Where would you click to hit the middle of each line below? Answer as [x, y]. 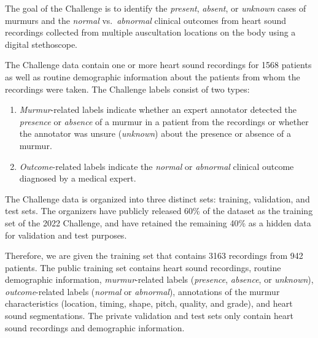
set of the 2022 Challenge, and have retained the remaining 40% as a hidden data [158, 222]
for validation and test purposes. [66, 235]
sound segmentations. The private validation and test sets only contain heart [149, 316]
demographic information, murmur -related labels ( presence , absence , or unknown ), [159, 279]
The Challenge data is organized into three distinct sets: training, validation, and [157, 198]
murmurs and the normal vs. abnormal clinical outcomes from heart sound [146, 20]
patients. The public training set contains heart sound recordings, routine [143, 267]
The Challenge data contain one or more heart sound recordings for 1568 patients [158, 65]
